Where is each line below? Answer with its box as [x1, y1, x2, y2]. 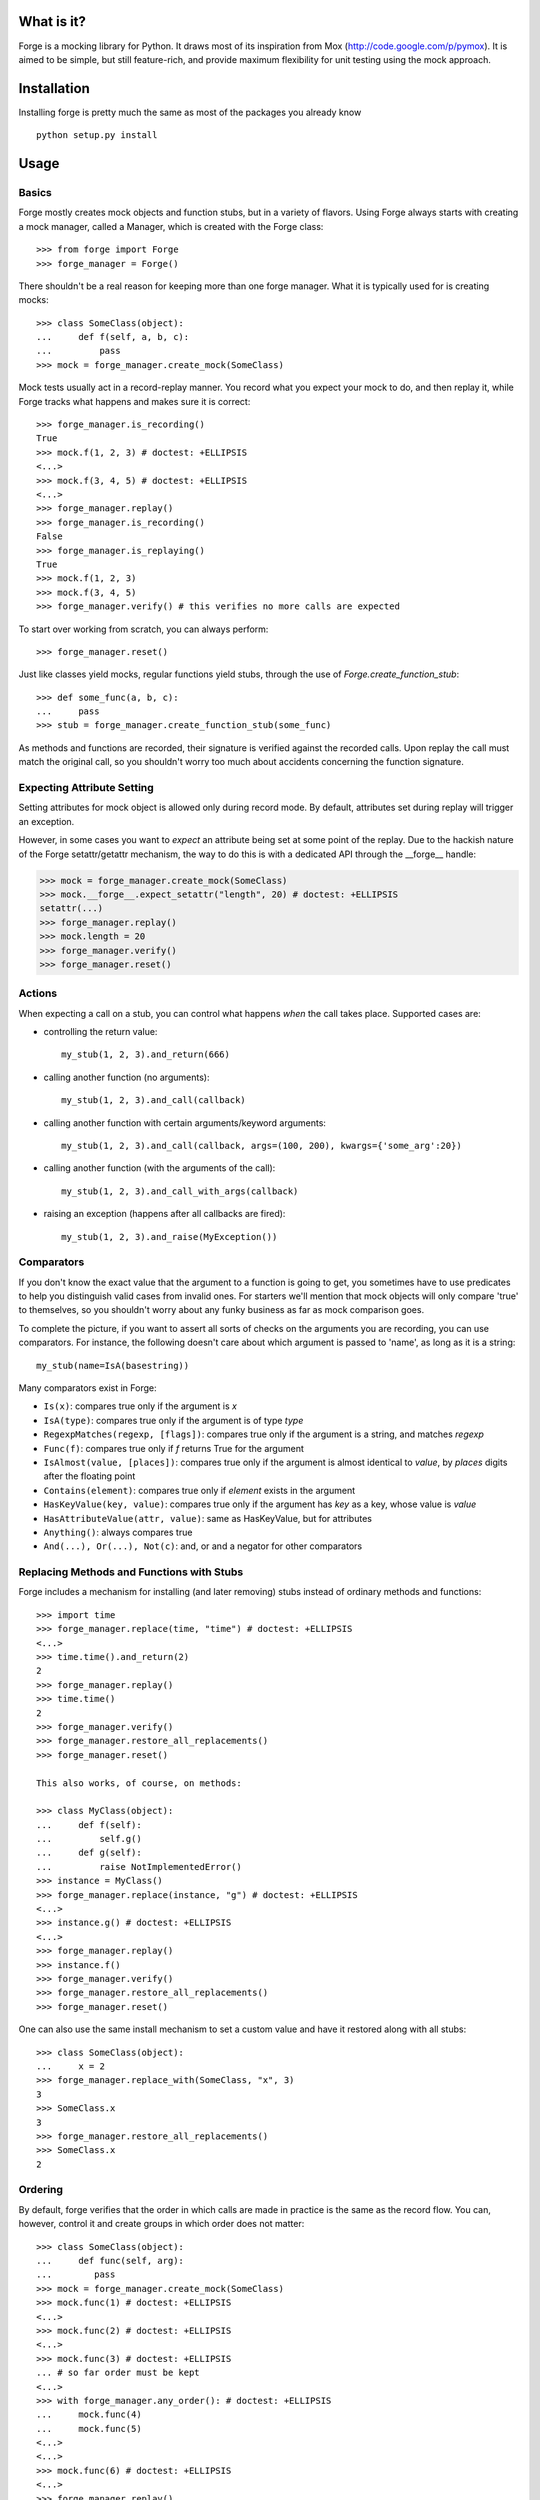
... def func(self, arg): [36, 2255, 185, 2266]
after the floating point [43, 1470, 136, 1482]
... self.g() [36, 1833, 142, 1845]
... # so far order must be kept [36, 2367, 200, 2379]
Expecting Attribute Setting [18, 781, 154, 795]
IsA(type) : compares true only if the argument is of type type [43, 1414, 304, 1426]
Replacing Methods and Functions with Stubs [18, 1565, 244, 1579]
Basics [18, 185, 52, 199]
